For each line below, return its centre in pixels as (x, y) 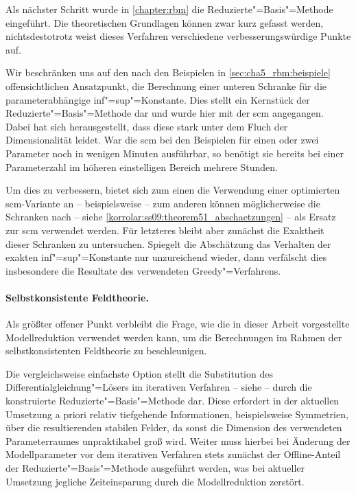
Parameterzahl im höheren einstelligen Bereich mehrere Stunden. (142, 167)
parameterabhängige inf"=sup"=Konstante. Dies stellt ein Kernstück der (158, 99)
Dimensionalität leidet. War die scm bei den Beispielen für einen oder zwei (162, 140)
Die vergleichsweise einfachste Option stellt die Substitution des (139, 373)
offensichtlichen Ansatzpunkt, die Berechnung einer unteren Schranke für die (166, 85)
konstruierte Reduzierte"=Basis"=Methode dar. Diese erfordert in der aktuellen (173, 401)
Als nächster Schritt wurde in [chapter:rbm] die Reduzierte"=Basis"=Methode (169, 9)
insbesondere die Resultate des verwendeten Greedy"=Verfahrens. (143, 270)
